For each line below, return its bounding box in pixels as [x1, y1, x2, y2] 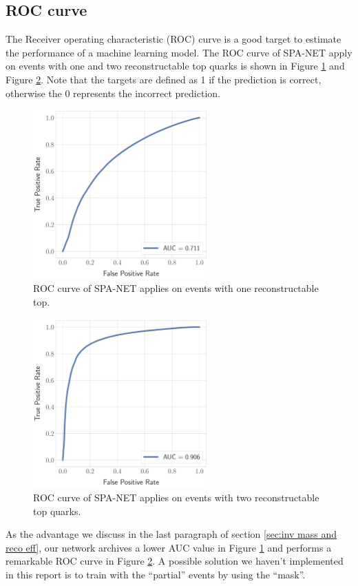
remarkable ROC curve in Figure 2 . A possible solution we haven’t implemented [6, 554, 344, 568]
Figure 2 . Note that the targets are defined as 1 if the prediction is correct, [6, 72, 322, 86]
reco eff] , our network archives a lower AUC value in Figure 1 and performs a [6, 540, 332, 554]
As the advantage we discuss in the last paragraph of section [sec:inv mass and [6, 527, 337, 541]
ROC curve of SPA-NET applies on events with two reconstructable [33, 490, 319, 504]
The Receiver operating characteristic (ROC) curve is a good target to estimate [6, 32, 341, 46]
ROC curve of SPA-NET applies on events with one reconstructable [33, 281, 319, 295]
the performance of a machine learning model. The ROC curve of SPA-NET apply [6, 45, 352, 59]
